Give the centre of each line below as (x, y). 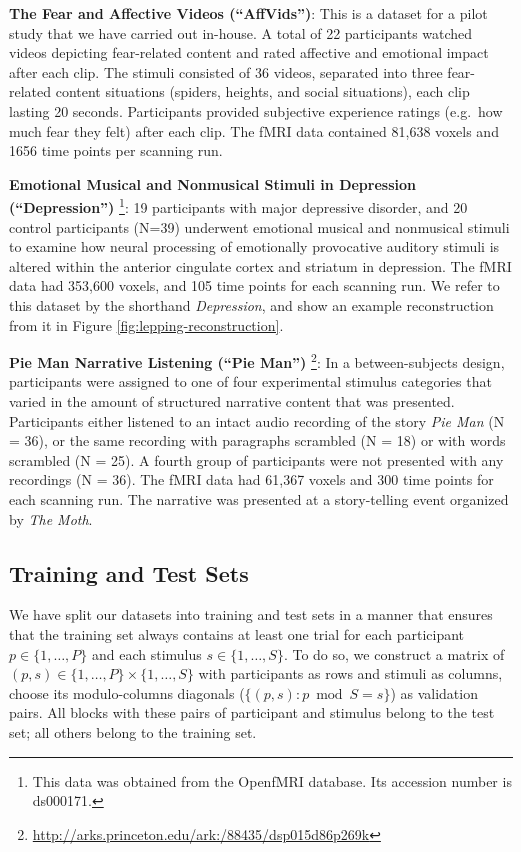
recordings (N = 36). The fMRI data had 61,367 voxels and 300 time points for (251, 479)
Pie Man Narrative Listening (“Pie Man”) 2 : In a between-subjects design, (257, 360)
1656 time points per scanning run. (116, 150)
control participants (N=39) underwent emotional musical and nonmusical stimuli (259, 226)
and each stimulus (146, 653)
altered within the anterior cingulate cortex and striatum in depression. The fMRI (260, 265)
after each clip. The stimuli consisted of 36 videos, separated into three (226, 71)
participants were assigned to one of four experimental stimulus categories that (250, 381)
